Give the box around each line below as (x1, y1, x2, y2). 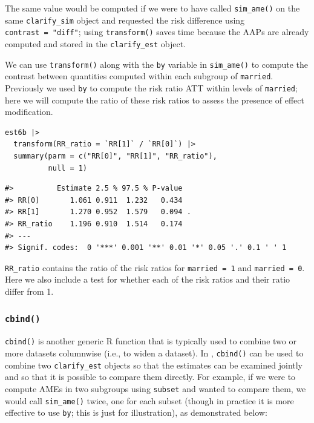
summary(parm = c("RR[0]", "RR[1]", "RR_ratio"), (13, 151, 217, 160)
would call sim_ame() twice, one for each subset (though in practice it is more (5, 394, 294, 407)
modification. (5, 105, 53, 118)
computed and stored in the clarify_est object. (5, 37, 186, 50)
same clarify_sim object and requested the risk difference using (5, 13, 245, 26)
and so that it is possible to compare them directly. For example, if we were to (5, 370, 296, 383)
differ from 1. (5, 284, 54, 297)
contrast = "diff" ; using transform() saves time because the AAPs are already (5, 25, 309, 38)
